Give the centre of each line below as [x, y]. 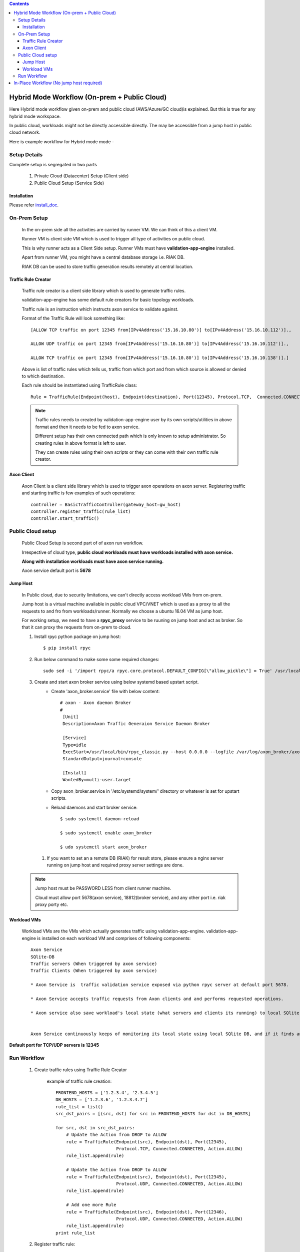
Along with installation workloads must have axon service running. [93, 561]
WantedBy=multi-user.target [97, 780]
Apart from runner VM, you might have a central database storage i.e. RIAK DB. [103, 257]
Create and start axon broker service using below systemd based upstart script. [116, 682]
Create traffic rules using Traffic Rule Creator [80, 1070]
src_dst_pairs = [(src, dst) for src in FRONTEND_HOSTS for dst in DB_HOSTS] [153, 1114]
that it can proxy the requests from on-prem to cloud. [77, 627]
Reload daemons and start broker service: [94, 807]
